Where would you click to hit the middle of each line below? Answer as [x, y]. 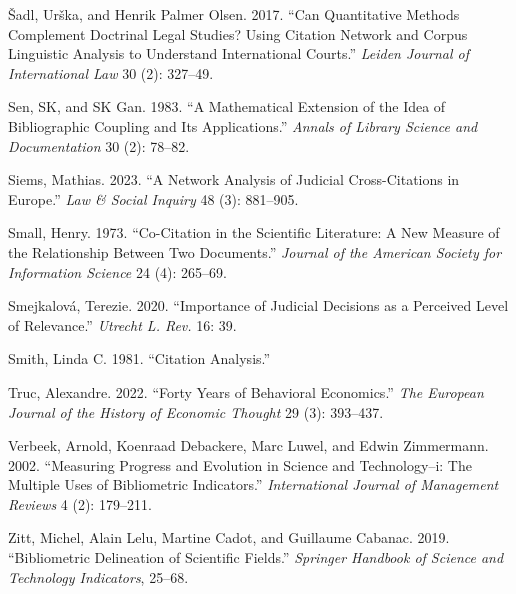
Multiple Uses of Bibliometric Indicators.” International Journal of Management [253, 484]
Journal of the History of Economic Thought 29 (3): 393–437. [196, 411]
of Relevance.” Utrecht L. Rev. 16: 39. [122, 324]
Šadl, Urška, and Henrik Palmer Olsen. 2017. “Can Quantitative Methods [234, 14]
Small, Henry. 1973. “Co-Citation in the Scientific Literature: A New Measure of [254, 232]
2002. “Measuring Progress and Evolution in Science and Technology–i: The [240, 464]
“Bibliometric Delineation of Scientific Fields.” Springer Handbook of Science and [256, 557]
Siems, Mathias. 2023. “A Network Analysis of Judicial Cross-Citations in [234, 179]
